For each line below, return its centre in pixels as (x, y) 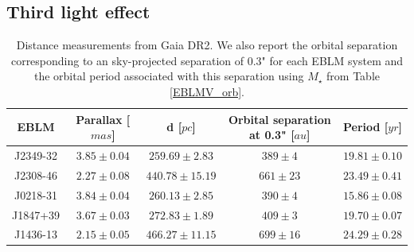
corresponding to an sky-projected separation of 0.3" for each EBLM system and (207, 60)
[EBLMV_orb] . (207, 91)
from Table (353, 76)
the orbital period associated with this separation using (169, 76)
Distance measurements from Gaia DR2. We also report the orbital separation (207, 45)
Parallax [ (103, 119)
